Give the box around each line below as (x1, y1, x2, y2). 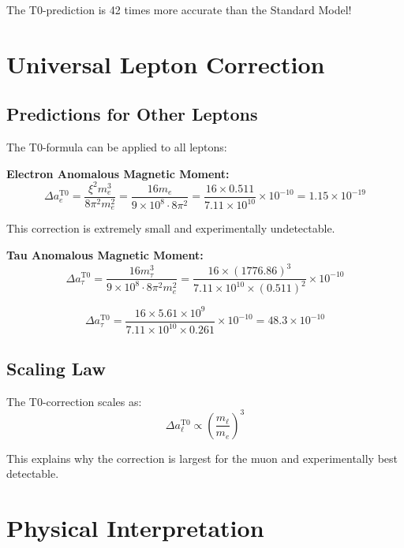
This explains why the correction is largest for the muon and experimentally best (6, 449, 398, 466)
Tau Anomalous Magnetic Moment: (6, 246, 204, 263)
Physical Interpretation (6, 512, 264, 544)
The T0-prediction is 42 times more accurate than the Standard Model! (6, 2, 352, 17)
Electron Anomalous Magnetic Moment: (6, 165, 230, 181)
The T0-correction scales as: (6, 393, 142, 409)
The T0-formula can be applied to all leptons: (6, 139, 227, 155)
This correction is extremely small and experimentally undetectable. (6, 220, 335, 237)
